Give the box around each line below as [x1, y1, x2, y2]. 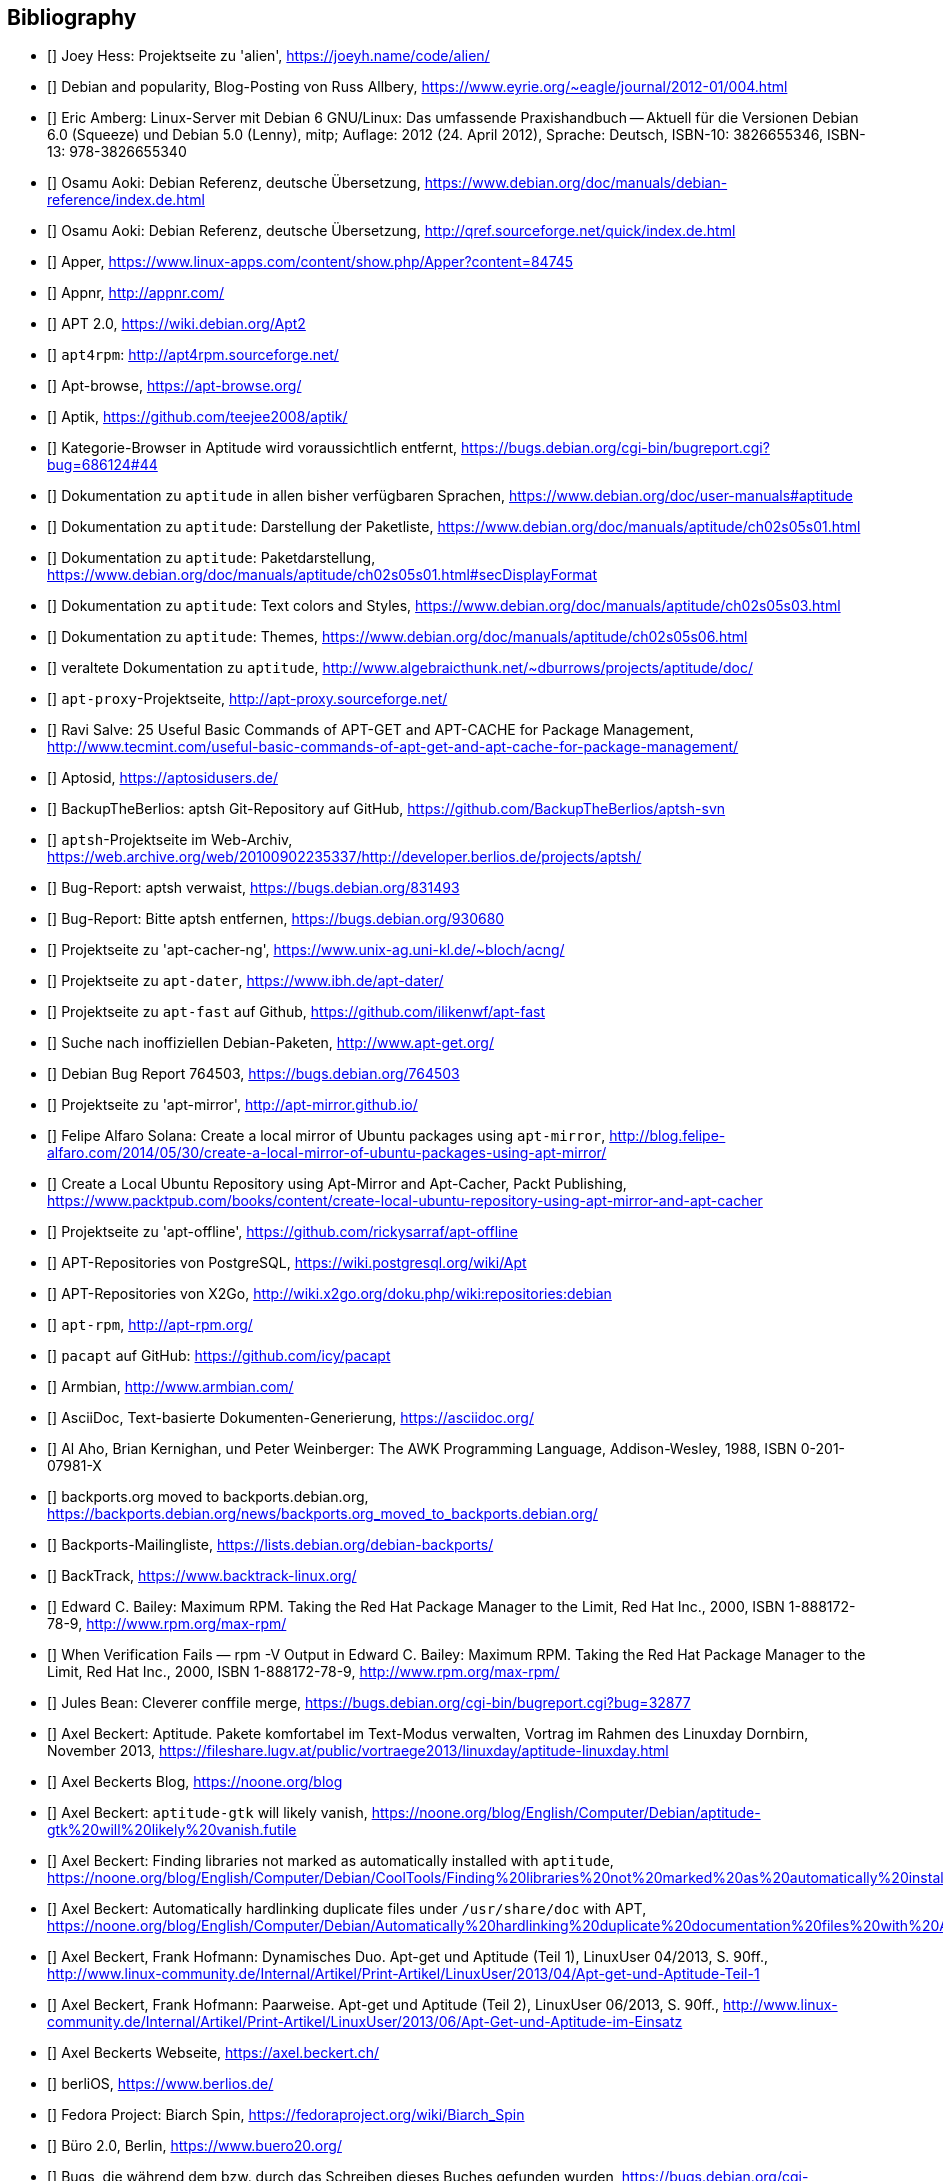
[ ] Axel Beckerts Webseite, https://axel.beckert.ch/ [47, 2044, 380, 2062]
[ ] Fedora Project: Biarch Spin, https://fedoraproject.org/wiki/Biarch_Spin [47, 2106, 525, 2124]
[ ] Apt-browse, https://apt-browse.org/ [47, 377, 302, 395]
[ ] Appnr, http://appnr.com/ [47, 284, 225, 302]
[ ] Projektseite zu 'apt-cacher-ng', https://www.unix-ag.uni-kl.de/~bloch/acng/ [47, 941, 565, 959]
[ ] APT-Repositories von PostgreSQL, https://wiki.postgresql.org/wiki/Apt [47, 1254, 527, 1272]
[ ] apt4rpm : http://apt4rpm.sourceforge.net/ [47, 346, 339, 364]
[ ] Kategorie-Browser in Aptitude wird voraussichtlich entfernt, [47, 439, 458, 457]
